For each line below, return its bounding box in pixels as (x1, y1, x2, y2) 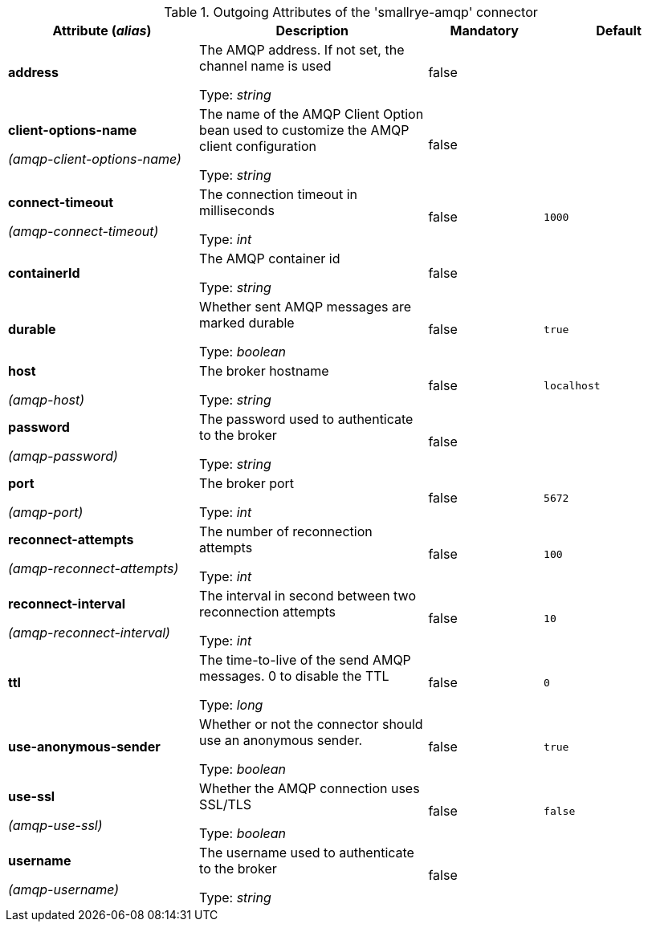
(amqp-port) (8, 504, 84, 520)
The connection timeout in (199, 186, 358, 202)
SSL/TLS (199, 796, 252, 812)
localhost (544, 379, 601, 392)
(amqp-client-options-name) (8, 151, 181, 167)
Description (275, 22, 348, 39)
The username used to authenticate (199, 845, 414, 861)
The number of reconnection (199, 523, 373, 539)
